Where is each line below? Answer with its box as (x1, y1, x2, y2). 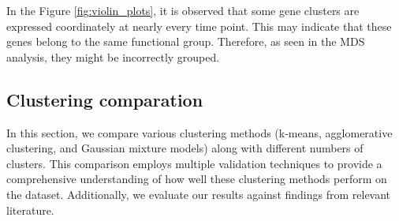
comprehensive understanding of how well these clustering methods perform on (6, 170, 387, 187)
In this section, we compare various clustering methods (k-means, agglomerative (6, 124, 393, 140)
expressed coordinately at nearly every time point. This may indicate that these (6, 17, 392, 34)
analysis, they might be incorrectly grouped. (6, 48, 220, 65)
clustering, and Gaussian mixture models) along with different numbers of (6, 140, 364, 156)
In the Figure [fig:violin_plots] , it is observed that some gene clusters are (6, 2, 360, 18)
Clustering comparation (6, 87, 203, 111)
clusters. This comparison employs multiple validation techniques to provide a (6, 155, 382, 171)
